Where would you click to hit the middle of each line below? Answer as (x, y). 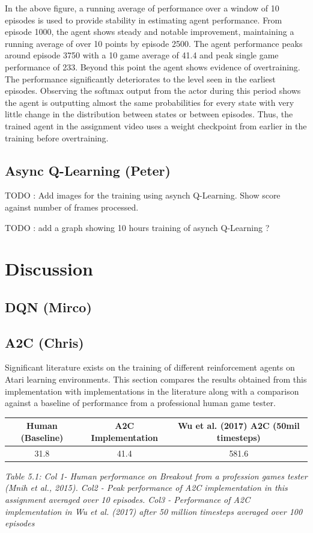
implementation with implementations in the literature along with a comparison (152, 391)
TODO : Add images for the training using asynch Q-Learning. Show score (143, 195)
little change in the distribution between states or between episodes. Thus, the (149, 114)
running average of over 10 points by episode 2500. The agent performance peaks (154, 43)
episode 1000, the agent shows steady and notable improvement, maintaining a (150, 32)
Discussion (49, 269)
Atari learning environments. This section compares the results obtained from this (156, 379)
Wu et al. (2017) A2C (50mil (239, 426)
